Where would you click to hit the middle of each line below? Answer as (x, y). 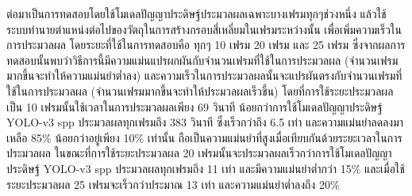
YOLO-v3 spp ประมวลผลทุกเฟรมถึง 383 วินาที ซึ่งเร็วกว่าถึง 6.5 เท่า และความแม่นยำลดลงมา (205, 122)
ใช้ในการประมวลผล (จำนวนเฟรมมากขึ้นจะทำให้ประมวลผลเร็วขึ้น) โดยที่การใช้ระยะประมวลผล (200, 90)
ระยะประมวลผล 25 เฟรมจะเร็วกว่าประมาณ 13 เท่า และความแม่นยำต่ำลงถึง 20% (173, 184)
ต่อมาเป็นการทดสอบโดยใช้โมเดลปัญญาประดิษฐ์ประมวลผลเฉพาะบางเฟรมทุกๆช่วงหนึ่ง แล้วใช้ (196, 13)
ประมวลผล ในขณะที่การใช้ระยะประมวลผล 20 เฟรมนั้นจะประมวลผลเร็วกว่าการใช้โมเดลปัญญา (199, 153)
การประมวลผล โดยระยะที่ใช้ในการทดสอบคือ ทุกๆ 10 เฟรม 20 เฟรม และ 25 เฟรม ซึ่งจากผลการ (206, 45)
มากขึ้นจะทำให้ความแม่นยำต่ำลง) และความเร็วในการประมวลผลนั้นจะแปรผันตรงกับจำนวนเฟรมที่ (204, 75)
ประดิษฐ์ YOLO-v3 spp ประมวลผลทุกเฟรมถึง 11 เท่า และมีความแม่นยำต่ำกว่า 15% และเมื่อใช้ (206, 168)
